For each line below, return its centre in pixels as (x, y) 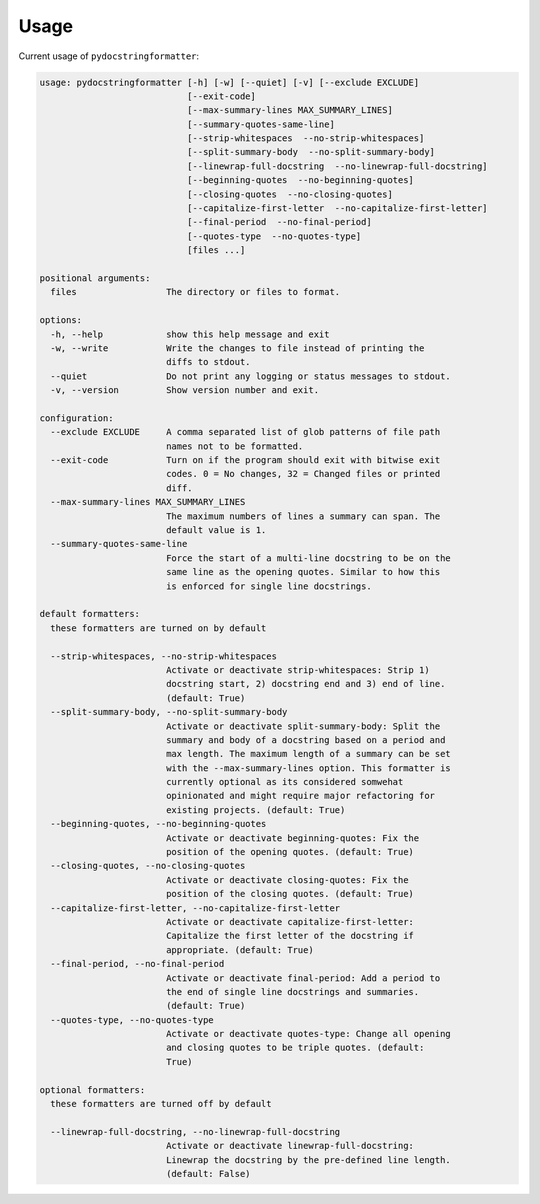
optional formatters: (92, 1089)
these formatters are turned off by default (161, 1104)
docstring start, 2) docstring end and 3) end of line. (305, 684)
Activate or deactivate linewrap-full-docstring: (290, 1146)
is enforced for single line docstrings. (268, 586)
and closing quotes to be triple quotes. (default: (295, 1048)
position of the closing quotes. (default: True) (290, 894)
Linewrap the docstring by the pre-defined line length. (308, 1159)
